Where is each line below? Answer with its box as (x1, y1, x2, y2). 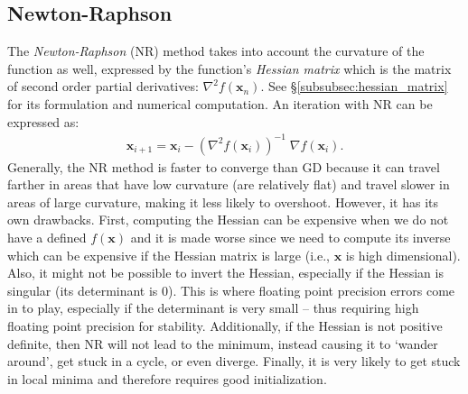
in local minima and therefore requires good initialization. (7, 369, 327, 388)
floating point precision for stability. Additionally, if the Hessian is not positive (7, 316, 443, 335)
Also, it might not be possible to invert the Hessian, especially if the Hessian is (7, 263, 444, 282)
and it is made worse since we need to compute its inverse (130, 228, 451, 247)
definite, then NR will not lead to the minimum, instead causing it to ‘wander (7, 334, 438, 353)
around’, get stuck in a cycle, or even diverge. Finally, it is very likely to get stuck (7, 352, 461, 371)
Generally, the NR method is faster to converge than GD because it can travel (7, 157, 440, 176)
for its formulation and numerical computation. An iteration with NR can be (7, 94, 433, 113)
